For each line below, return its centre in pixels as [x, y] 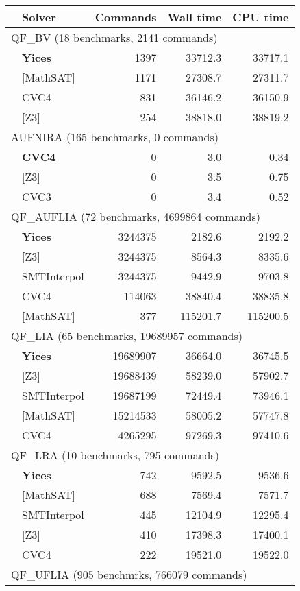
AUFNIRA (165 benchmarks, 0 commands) [115, 137]
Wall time [195, 17]
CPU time [261, 17]
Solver [39, 17]
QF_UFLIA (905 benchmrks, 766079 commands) [129, 574]
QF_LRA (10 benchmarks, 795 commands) [115, 455]
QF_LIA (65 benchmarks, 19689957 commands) [127, 336]
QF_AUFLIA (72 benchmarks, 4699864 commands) [136, 216]
